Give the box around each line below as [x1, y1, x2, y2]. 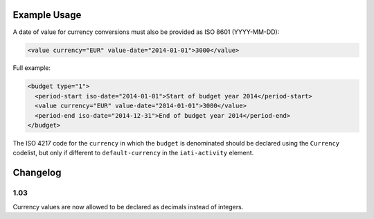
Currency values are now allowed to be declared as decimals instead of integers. [12, 202, 244, 211]
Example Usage [12, 9, 82, 21]
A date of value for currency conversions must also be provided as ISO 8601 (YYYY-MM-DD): [12, 28, 280, 36]
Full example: [12, 64, 51, 72]
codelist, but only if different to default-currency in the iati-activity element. [12, 149, 254, 157]
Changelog [12, 167, 62, 179]
